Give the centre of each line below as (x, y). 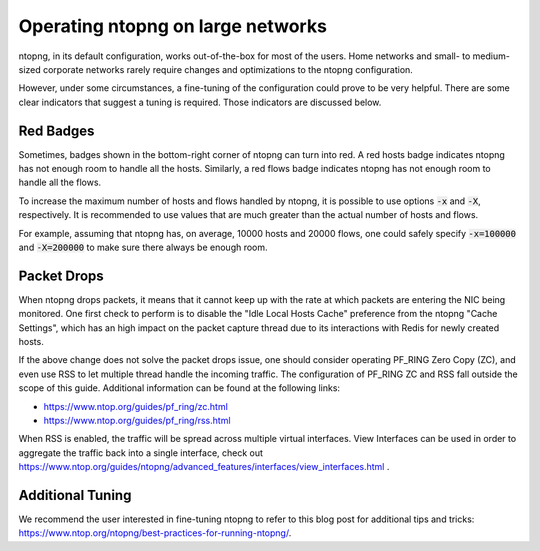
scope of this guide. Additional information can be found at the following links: (179, 388)
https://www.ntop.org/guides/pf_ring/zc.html (136, 406)
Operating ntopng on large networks (172, 26)
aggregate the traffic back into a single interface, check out (141, 452)
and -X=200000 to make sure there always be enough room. (143, 247)
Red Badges (56, 130)
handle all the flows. (60, 182)
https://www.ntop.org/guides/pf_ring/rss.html (137, 420)
